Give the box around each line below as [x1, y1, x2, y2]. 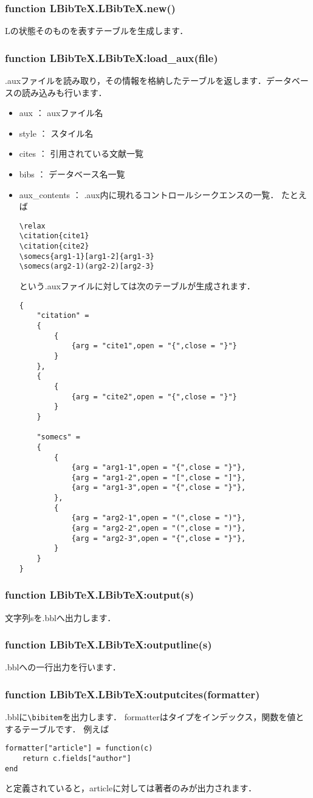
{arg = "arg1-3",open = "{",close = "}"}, [71, 483, 246, 492]
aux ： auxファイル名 [19, 106, 103, 119]
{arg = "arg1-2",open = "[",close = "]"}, [71, 473, 246, 482]
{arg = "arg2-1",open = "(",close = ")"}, [71, 514, 246, 523]
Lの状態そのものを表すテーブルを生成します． [5, 24, 188, 37]
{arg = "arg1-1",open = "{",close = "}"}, [71, 463, 246, 472]
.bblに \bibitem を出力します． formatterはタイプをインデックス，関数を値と [5, 710, 304, 723]
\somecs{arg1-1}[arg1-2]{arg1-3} [19, 252, 154, 261]
